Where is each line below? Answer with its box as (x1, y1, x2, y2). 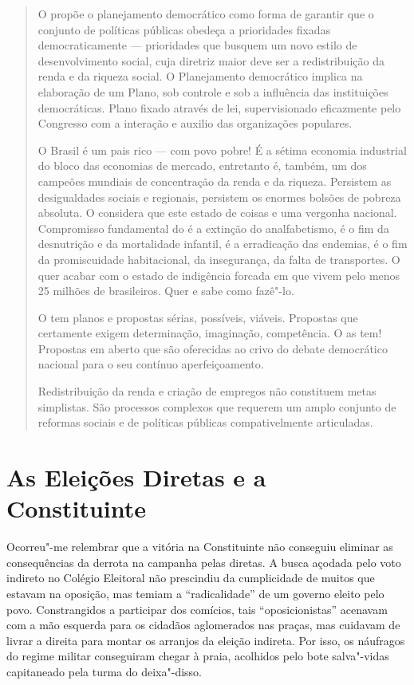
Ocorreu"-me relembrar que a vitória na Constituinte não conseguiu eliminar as (6, 538, 393, 555)
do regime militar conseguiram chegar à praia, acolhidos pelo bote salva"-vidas (6, 648, 389, 664)
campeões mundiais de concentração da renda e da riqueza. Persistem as (37, 172, 392, 189)
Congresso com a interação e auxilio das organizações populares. (37, 115, 353, 132)
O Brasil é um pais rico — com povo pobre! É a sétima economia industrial (37, 141, 407, 158)
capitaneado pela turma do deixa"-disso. (6, 663, 202, 679)
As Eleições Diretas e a (6, 461, 266, 494)
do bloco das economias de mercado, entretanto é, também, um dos (37, 157, 367, 174)
